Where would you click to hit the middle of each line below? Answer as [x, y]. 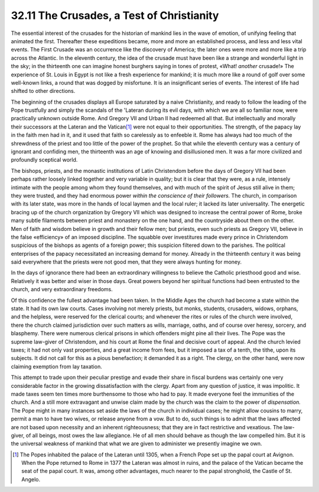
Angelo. [31, 479]
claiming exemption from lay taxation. [57, 366]
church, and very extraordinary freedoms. [62, 290]
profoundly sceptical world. [44, 160]
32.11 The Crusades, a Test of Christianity [115, 15]
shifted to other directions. [43, 91]
